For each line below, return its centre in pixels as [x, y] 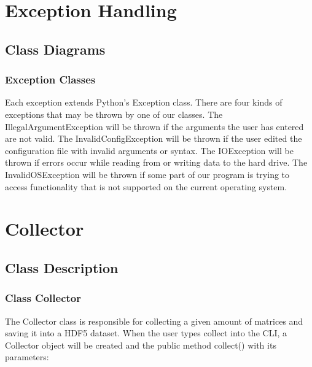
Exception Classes [50, 79]
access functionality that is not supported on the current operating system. [146, 186]
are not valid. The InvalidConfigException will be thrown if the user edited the [154, 138]
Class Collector [43, 298]
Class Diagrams [55, 49]
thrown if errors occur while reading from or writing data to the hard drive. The [156, 162]
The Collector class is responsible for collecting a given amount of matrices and [154, 321]
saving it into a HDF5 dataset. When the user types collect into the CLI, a [146, 333]
